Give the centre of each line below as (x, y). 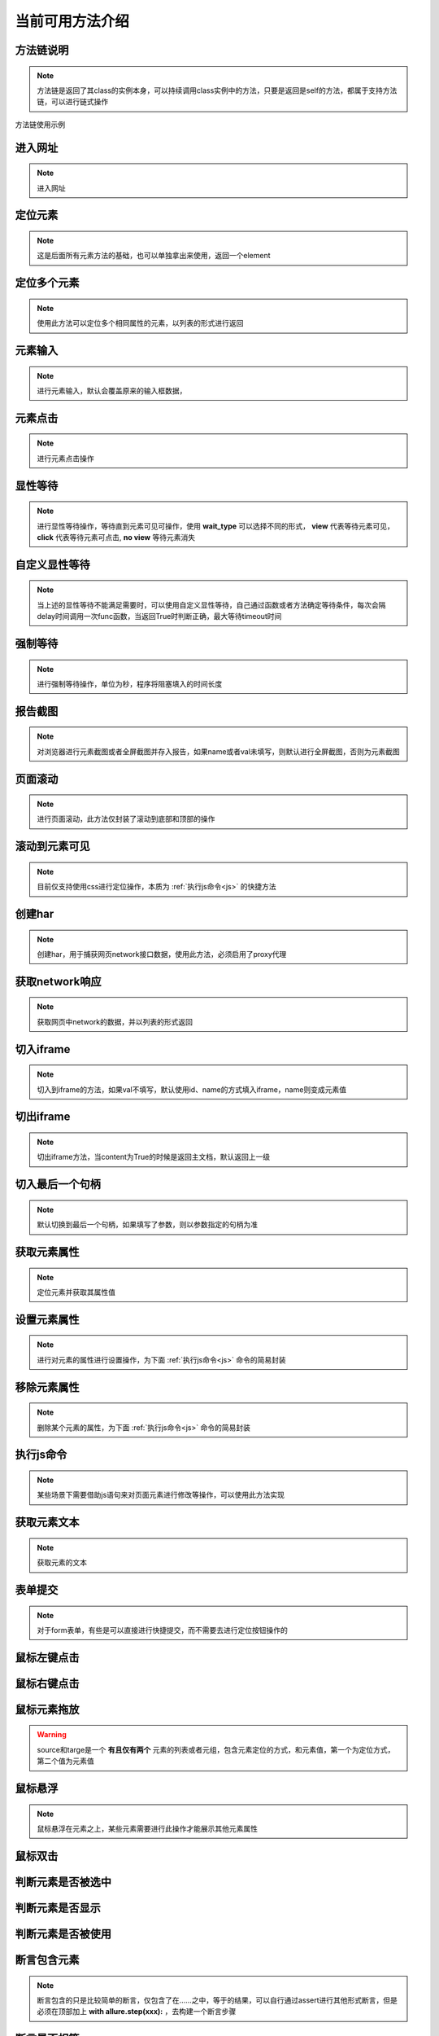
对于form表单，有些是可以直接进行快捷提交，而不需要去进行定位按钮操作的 (162, 1630)
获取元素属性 (47, 1252)
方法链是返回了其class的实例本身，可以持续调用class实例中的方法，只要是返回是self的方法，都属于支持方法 (217, 90)
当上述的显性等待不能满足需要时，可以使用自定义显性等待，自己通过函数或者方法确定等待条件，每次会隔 (211, 605)
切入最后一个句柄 (58, 1185)
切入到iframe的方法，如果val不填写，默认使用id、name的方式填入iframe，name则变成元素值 (192, 1089)
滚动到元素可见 (52, 847)
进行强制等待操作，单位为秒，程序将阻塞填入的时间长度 (130, 683)
